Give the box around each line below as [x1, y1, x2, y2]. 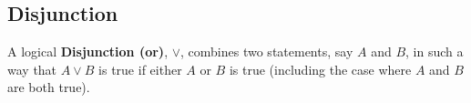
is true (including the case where [229, 59, 412, 78]
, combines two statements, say [180, 42, 353, 61]
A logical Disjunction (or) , [7, 42, 169, 61]
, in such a [405, 42, 464, 61]
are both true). [7, 77, 90, 97]
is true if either [98, 59, 182, 78]
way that [7, 59, 57, 78]
